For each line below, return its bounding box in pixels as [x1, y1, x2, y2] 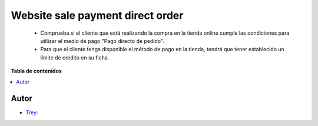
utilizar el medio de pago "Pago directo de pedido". [40, 37, 164, 44]
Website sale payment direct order [11, 9, 184, 22]
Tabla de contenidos [11, 68, 62, 75]
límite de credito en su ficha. [40, 54, 110, 61]
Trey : [25, 109, 38, 116]
